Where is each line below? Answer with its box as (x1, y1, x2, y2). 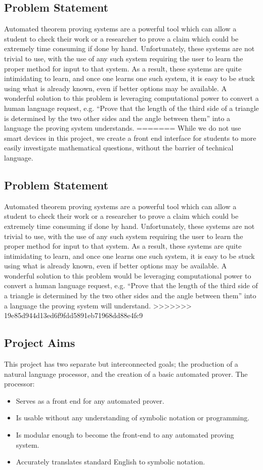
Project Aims (4, 335, 75, 350)
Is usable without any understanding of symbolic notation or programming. (16, 412, 250, 423)
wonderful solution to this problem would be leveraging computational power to (4, 270, 251, 281)
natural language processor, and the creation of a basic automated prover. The (4, 368, 248, 379)
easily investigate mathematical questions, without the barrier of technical (4, 142, 234, 153)
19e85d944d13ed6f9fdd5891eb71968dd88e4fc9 (4, 310, 143, 321)
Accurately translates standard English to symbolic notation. (16, 456, 205, 467)
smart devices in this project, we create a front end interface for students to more (4, 132, 256, 143)
